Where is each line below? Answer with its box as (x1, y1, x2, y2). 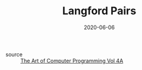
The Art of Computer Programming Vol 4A (20, 57, 124, 64)
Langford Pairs (62, 4, 137, 18)
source (5, 50, 23, 58)
